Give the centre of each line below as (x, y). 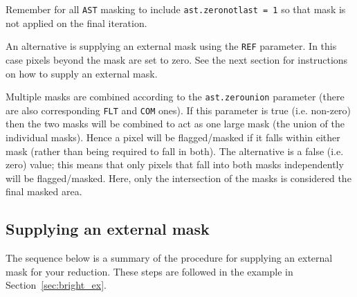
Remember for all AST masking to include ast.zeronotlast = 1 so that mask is (176, 9)
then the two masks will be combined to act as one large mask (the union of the (175, 124)
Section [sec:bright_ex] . (56, 285)
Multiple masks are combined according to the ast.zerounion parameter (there (175, 97)
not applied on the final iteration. (76, 22)
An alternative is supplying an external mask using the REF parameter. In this (171, 46)
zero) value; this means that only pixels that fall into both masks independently (175, 164)
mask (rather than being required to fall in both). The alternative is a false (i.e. (175, 151)
